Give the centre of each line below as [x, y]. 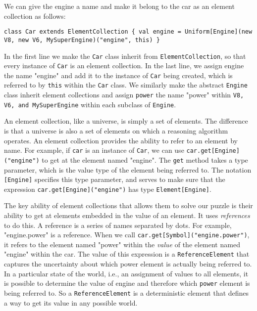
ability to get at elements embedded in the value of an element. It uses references [127, 215]
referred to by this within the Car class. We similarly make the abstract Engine [126, 85]
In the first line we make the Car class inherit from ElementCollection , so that [125, 56]
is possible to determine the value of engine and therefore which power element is [127, 283]
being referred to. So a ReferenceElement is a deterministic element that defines [127, 292]
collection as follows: [35, 16]
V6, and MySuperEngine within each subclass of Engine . [90, 104]
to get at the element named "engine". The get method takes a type [145, 159]
